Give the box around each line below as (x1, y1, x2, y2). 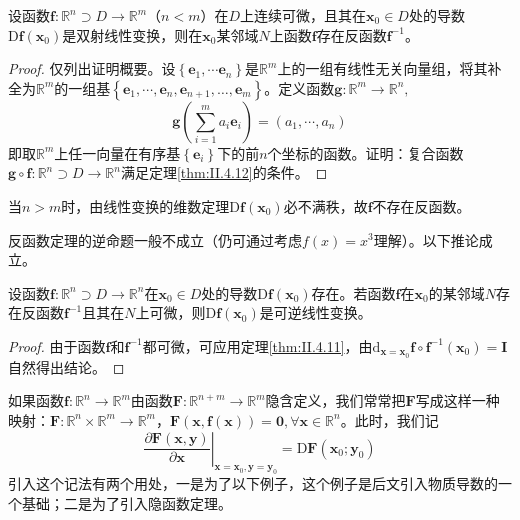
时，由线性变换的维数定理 (61, 195, 230, 216)
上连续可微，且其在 (240, 5, 367, 25)
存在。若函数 (311, 282, 396, 303)
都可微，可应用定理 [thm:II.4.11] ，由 (142, 335, 373, 356)
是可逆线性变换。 (259, 302, 372, 323)
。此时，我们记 (340, 409, 439, 430)
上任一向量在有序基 (54, 142, 181, 163)
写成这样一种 (415, 390, 500, 411)
